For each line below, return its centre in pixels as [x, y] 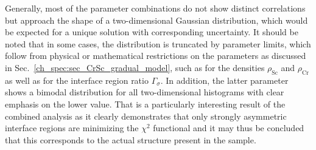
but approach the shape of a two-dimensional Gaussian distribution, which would [156, 20]
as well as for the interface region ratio [77, 80]
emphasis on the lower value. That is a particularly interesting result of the [145, 104]
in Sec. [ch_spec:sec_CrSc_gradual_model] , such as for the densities [135, 67]
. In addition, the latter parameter [224, 80]
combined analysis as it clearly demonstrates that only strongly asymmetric [146, 116]
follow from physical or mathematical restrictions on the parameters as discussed [156, 56]
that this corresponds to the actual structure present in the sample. [131, 139]
